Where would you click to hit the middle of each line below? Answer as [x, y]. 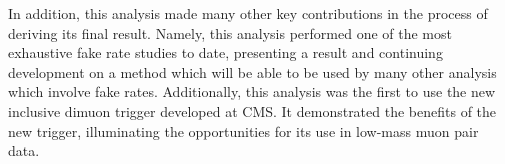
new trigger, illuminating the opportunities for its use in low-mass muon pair [243, 130]
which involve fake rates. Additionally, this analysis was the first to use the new [252, 91]
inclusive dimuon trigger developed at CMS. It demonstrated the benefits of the [252, 110]
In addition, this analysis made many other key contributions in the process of [248, 13]
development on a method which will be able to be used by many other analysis [252, 71]
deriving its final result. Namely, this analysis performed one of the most [230, 32]
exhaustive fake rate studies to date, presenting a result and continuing [225, 52]
